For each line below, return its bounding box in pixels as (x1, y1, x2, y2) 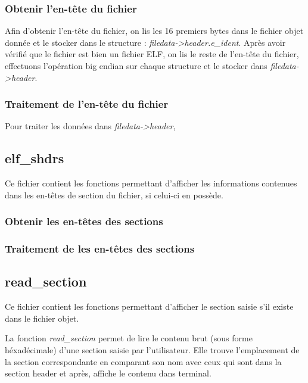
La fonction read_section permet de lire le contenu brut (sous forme (5, 332, 253, 344)
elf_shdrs (5, 149, 64, 167)
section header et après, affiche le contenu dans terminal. (5, 367, 211, 379)
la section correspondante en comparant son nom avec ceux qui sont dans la (5, 355, 282, 368)
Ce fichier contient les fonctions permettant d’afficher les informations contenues (5, 177, 297, 189)
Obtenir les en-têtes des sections (5, 214, 163, 229)
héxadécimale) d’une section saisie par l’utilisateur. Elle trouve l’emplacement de (5, 344, 300, 356)
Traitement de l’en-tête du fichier (5, 96, 169, 111)
